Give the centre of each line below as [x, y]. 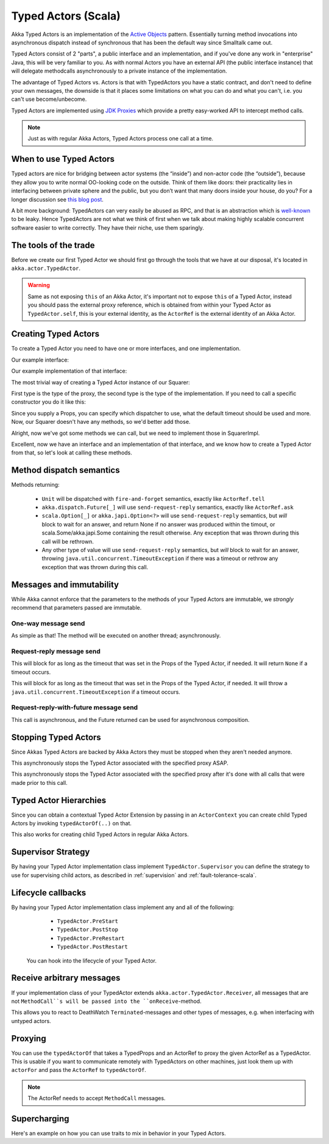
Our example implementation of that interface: [69, 371]
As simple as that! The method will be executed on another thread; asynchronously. [116, 636]
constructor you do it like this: [49, 402]
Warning [39, 285]
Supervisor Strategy [51, 852]
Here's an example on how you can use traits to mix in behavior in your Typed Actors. [119, 1134]
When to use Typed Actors [63, 159]
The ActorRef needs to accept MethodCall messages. [97, 1098]
